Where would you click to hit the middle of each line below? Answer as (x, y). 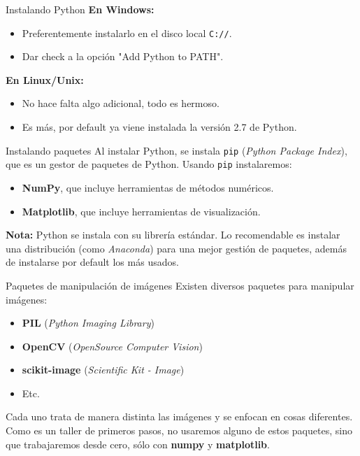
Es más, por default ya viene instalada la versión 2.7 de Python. (159, 127)
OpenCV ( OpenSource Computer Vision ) (112, 346)
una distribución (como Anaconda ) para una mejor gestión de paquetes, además (176, 248)
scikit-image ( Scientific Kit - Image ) (103, 370)
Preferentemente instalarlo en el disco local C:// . (127, 33)
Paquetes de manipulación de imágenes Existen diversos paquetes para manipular (180, 285)
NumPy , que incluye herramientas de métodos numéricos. (148, 187)
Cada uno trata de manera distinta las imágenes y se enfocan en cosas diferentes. (179, 416)
